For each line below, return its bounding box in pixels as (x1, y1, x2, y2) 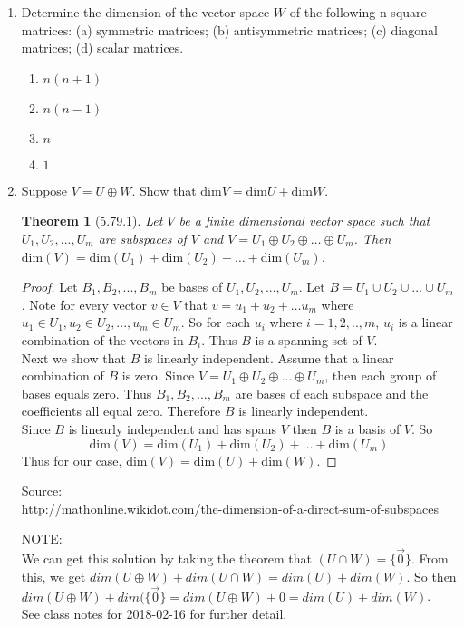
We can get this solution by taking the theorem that (21, 549, 313, 568)
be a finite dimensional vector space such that (179, 211, 430, 230)
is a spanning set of (255, 330, 362, 349)
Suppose (21, 180, 68, 199)
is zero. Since (121, 366, 195, 385)
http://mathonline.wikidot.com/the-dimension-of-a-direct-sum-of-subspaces (21, 498, 439, 517)
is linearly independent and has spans (68, 419, 277, 438)
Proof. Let (21, 277, 78, 296)
